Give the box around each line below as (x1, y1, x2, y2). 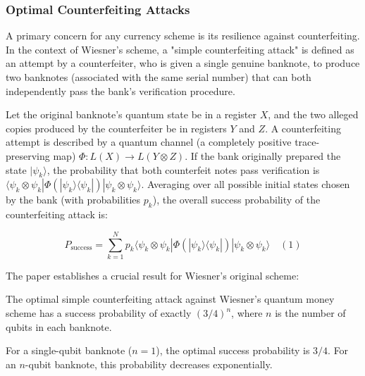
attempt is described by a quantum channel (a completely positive (6, 134, 292, 149)
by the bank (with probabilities (6, 192, 141, 207)
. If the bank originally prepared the (185, 148, 341, 163)
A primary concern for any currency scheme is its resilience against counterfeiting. (6, 28, 360, 43)
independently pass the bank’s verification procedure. (6, 83, 235, 98)
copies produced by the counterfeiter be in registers (6, 120, 227, 135)
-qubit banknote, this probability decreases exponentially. (25, 356, 273, 371)
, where (231, 306, 263, 320)
